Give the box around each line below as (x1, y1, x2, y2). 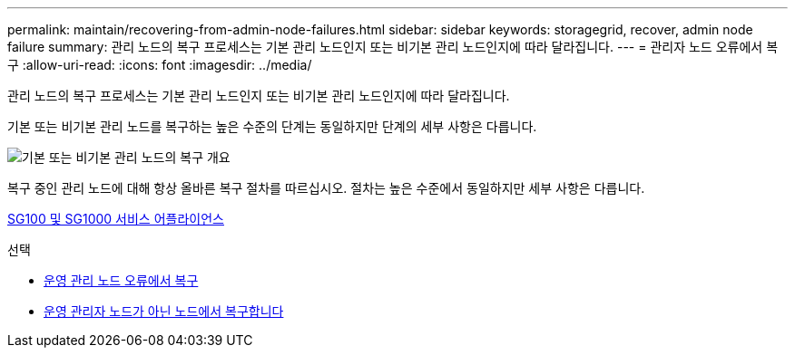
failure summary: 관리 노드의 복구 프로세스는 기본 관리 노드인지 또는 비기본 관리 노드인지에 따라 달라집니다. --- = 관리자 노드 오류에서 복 (7, 39, 779, 54)
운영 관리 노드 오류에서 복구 (44, 273, 199, 288)
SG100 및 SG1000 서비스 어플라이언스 (7, 211, 224, 226)
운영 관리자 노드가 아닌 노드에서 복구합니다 (44, 303, 284, 319)
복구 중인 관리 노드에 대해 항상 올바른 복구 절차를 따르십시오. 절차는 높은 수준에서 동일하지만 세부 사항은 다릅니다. (7, 180, 645, 196)
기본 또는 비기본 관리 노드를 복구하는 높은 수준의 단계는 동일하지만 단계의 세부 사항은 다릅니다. (7, 119, 537, 134)
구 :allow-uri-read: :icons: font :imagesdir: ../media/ (7, 57, 312, 72)
